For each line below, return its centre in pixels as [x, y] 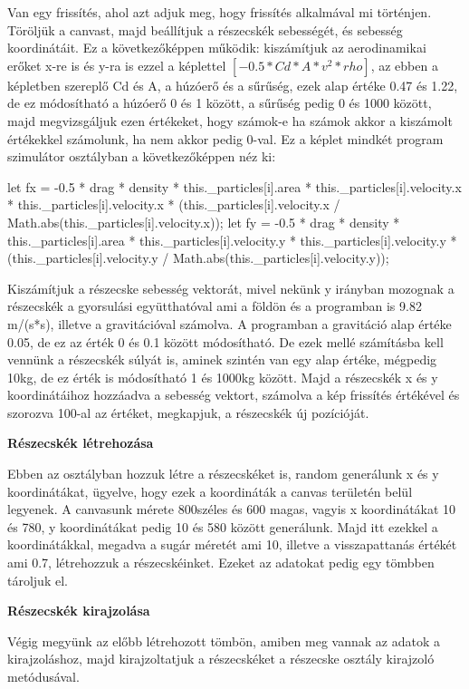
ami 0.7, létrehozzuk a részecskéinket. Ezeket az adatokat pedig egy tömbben [221, 563]
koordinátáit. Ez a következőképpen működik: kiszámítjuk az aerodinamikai [217, 48]
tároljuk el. [38, 580]
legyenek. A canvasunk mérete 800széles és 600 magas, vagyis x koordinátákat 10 [232, 509]
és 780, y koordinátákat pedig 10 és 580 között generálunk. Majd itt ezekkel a [223, 526]
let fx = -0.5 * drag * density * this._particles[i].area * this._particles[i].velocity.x [234, 186]
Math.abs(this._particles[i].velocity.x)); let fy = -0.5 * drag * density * [204, 222]
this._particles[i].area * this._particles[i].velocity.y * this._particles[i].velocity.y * [232, 240]
